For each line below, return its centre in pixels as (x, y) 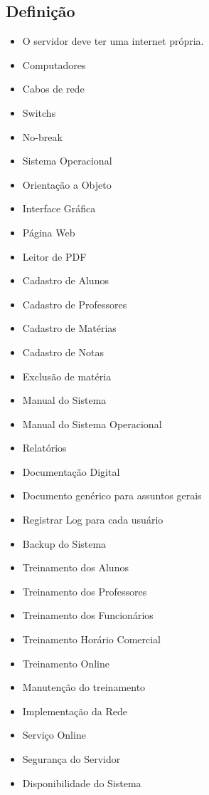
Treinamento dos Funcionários (88, 615)
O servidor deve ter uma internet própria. (113, 41)
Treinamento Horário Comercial (92, 639)
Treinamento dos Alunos (75, 567)
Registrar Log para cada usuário (93, 520)
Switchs (39, 112)
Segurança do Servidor (71, 759)
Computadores (54, 64)
